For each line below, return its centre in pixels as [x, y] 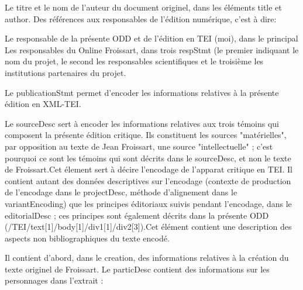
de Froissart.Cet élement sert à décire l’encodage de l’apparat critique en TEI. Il [149, 169]
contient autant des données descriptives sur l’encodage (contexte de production [148, 180]
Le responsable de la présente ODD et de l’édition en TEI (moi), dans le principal [151, 38]
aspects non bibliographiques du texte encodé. [87, 238]
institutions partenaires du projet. [66, 72]
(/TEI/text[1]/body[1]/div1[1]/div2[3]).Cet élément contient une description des [148, 227]
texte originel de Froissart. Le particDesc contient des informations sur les [137, 269]
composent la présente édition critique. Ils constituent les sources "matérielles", [146, 135]
